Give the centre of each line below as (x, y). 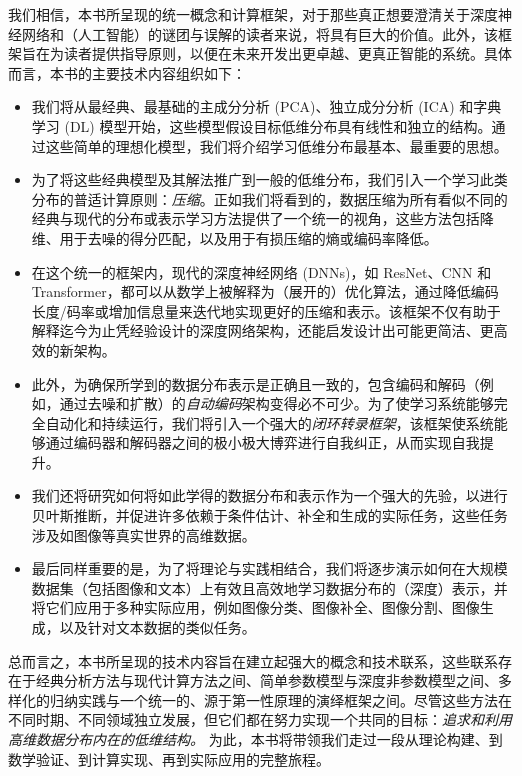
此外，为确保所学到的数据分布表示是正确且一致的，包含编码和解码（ (255, 383)
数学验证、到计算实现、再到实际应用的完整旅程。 (169, 758)
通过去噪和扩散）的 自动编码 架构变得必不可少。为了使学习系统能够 (276, 403)
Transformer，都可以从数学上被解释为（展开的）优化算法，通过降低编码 (265, 291)
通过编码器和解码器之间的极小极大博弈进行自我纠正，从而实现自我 (262, 442)
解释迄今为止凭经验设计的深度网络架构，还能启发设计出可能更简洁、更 (262, 330)
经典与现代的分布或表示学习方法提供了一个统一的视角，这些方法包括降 (262, 218)
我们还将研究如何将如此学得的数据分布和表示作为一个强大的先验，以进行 (269, 495)
